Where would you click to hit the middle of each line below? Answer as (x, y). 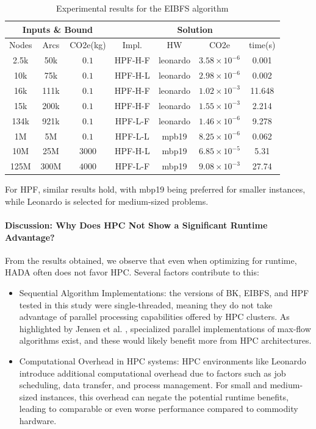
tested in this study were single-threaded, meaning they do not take (146, 304)
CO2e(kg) (88, 45)
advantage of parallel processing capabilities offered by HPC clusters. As (154, 317)
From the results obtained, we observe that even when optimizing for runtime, (151, 260)
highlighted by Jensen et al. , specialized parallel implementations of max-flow (165, 328)
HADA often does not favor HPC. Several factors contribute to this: (132, 272)
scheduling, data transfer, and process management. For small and (143, 385)
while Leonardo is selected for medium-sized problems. (107, 201)
